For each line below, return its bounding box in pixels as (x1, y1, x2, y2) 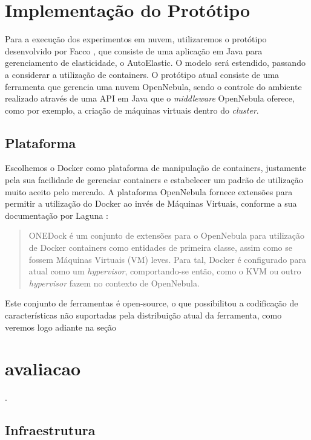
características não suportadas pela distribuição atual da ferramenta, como (5, 309, 282, 322)
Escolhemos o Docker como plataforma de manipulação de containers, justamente (5, 161, 307, 174)
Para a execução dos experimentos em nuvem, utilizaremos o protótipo (5, 33, 267, 45)
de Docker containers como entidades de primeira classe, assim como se (28, 241, 292, 254)
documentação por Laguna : (5, 209, 108, 221)
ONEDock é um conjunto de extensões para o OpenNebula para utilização (28, 229, 305, 242)
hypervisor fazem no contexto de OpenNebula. (28, 276, 200, 289)
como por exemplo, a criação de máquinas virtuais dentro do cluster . (5, 103, 259, 116)
